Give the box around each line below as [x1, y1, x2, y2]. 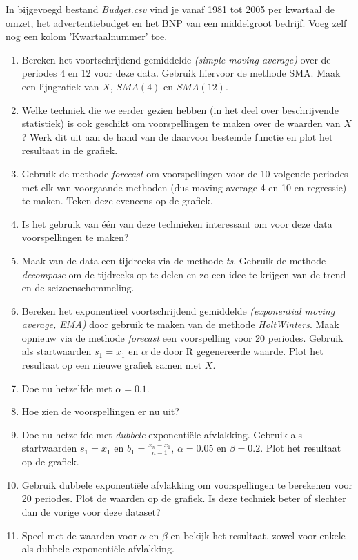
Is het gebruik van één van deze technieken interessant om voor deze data [21, 216, 332, 231]
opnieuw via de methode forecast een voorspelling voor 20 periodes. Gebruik [21, 330, 344, 345]
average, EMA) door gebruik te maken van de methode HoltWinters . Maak [21, 317, 339, 331]
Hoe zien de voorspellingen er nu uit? [21, 404, 179, 418]
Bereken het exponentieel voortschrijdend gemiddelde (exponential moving [21, 303, 335, 318]
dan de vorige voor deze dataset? [21, 505, 161, 519]
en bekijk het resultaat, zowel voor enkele [170, 528, 346, 542]
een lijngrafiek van [21, 79, 99, 93]
